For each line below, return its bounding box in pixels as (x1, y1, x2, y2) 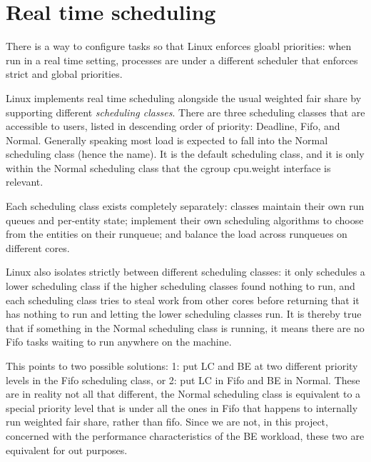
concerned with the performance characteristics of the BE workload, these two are (6, 428, 365, 443)
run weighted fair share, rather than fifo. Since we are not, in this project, (6, 414, 328, 429)
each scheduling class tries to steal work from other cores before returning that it (6, 292, 360, 307)
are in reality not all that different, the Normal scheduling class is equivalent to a (6, 386, 361, 401)
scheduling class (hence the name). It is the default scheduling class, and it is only (6, 146, 365, 161)
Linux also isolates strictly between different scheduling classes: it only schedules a (6, 264, 365, 279)
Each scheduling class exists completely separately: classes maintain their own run (6, 199, 365, 214)
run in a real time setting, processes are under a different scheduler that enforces (6, 52, 358, 67)
